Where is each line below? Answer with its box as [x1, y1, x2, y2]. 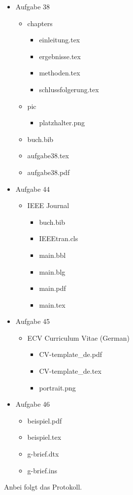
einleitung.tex [39, 35, 80, 45]
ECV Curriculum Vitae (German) [27, 332, 130, 343]
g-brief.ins [27, 465, 58, 475]
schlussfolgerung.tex [39, 84, 99, 94]
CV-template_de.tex [39, 366, 101, 376]
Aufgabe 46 [15, 399, 50, 409]
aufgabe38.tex [27, 150, 69, 161]
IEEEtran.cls [39, 233, 78, 244]
